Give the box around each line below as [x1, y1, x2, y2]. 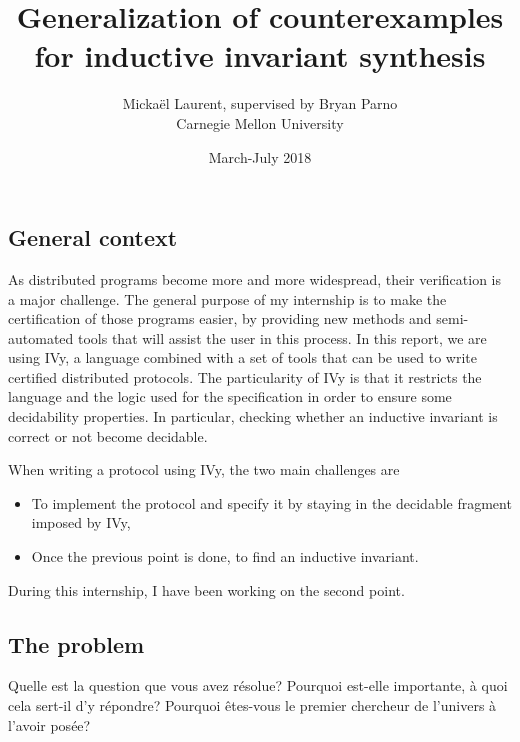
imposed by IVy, [31, 512, 131, 533]
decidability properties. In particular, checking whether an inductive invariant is [8, 406, 498, 427]
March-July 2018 [208, 146, 312, 167]
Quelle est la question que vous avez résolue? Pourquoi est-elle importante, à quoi [8, 675, 508, 696]
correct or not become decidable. [8, 425, 208, 446]
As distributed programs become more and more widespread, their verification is [8, 268, 502, 289]
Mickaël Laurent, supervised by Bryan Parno [122, 93, 398, 114]
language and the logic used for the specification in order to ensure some [8, 386, 452, 407]
